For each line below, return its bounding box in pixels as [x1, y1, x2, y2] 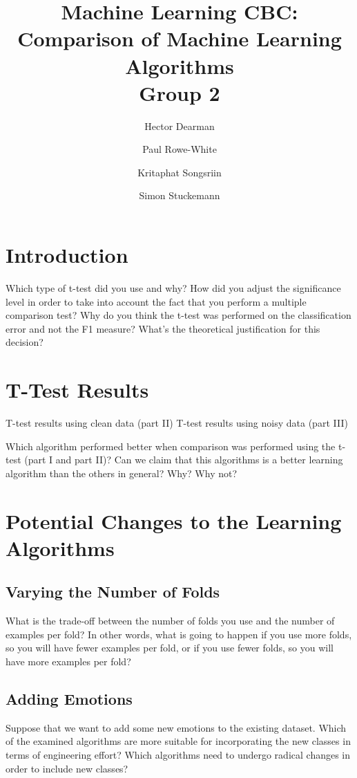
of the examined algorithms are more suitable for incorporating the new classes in [6, 734, 351, 748]
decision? [6, 335, 44, 349]
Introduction [6, 241, 128, 269]
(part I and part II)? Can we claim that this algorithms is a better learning [24, 452, 343, 467]
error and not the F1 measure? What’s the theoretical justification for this [6, 321, 320, 335]
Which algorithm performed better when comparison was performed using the [6, 438, 336, 453]
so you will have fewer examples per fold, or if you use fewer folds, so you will [6, 640, 334, 655]
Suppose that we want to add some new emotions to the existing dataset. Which [6, 720, 347, 734]
